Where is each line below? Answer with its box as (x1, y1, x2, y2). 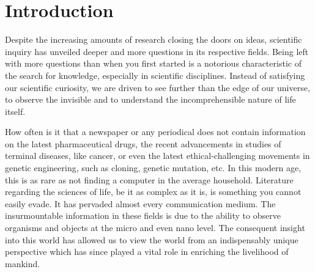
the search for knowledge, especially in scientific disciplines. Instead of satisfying (5, 68, 305, 81)
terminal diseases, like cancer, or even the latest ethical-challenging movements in (5, 149, 310, 162)
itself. (5, 105, 26, 117)
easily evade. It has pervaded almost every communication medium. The (5, 197, 276, 210)
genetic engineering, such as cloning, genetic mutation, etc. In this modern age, (5, 161, 302, 174)
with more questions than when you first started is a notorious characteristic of (5, 57, 302, 70)
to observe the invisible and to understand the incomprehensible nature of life (5, 93, 296, 106)
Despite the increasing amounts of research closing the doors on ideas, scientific (5, 33, 302, 46)
